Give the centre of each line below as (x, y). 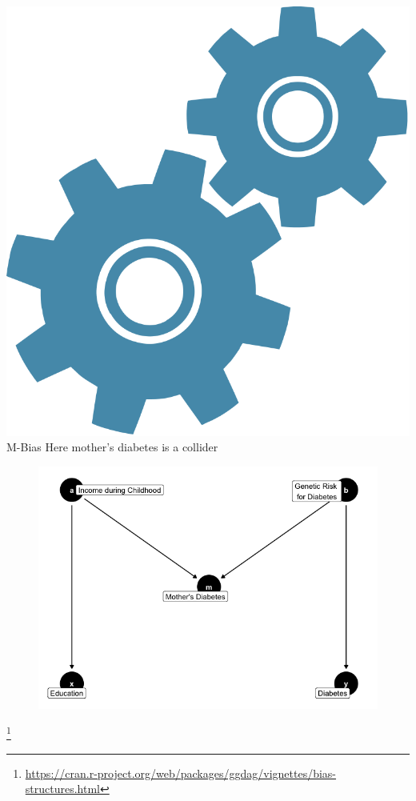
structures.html (62, 789)
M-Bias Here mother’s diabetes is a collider (112, 447)
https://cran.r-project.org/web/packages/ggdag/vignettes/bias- (181, 773)
